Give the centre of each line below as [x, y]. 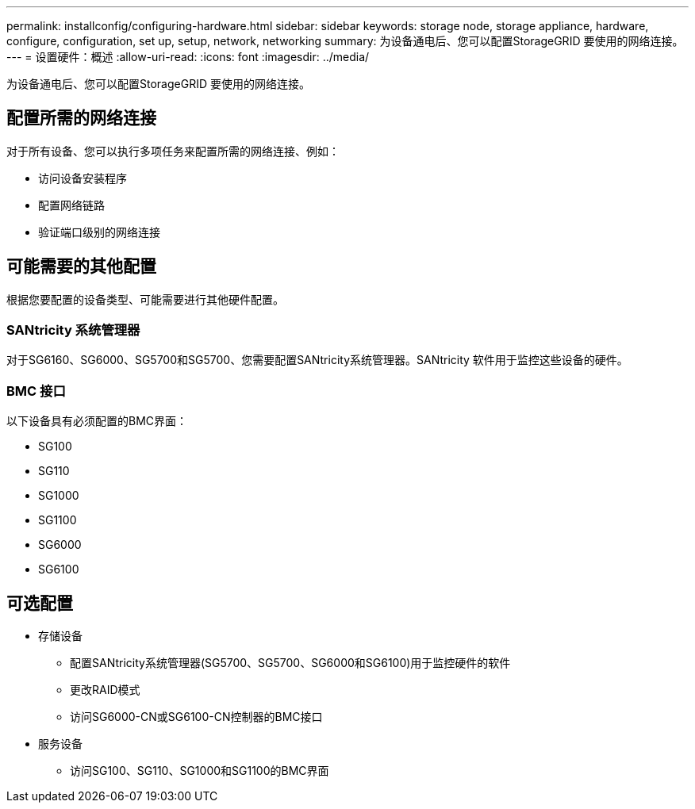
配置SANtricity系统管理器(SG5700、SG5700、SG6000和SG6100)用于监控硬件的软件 [290, 663]
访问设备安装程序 [83, 178]
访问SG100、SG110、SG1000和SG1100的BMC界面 [200, 771]
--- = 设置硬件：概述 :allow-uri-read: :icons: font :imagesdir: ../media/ [188, 57]
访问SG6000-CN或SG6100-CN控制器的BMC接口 [196, 717]
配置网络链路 [71, 205]
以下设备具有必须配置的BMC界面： [97, 421]
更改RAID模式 [105, 690]
